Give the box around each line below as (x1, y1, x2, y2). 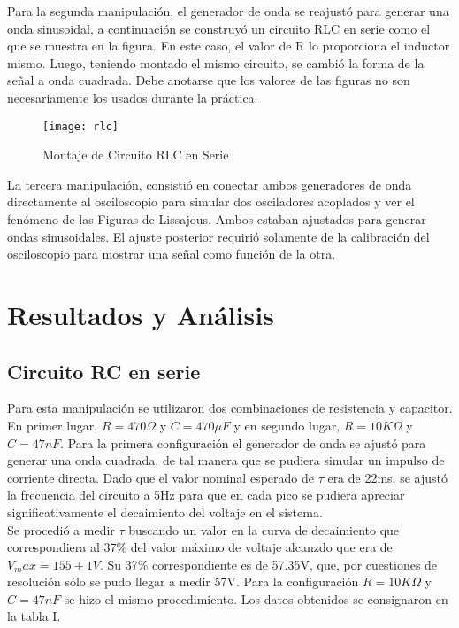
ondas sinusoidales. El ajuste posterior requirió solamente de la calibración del (7, 227, 430, 245)
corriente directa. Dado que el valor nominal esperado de (7, 468, 314, 486)
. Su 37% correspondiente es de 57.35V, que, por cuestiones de (99, 554, 438, 573)
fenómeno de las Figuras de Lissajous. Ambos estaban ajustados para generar (7, 210, 426, 228)
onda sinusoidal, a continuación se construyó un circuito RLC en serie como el (7, 19, 431, 37)
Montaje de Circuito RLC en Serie (42, 145, 229, 164)
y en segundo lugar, (233, 415, 340, 434)
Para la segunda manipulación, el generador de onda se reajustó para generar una (7, 2, 449, 19)
